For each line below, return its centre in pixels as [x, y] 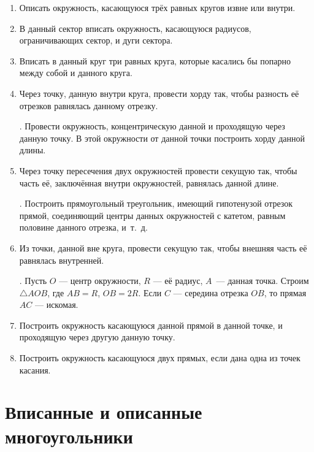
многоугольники [69, 436]
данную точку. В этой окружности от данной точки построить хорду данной [162, 138]
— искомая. [56, 305]
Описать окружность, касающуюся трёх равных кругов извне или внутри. [157, 7]
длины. [33, 150]
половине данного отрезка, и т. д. [83, 227]
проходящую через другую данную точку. [97, 337]
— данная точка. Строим [262, 281]
